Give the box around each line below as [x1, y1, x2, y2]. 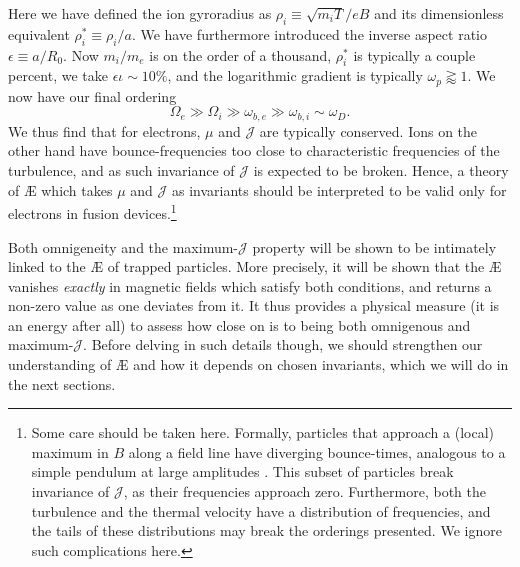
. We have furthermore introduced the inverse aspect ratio [131, 23, 487, 44]
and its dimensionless [374, 3, 504, 23]
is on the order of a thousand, [149, 44, 332, 65]
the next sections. [8, 373, 116, 394]
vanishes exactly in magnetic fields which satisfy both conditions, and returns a [8, 275, 492, 296]
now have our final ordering [8, 85, 177, 106]
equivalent [8, 23, 70, 44]
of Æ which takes [8, 179, 113, 200]
